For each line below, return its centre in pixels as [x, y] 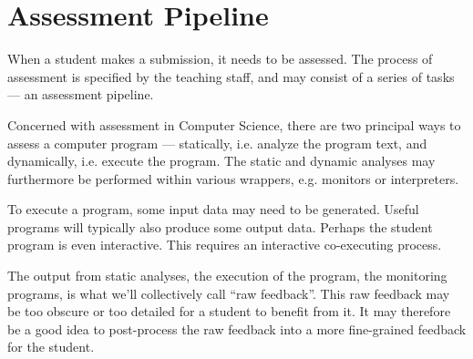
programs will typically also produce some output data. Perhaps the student [220, 226]
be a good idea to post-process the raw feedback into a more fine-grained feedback [237, 328]
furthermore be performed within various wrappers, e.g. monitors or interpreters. [233, 178]
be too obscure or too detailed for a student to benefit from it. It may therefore [229, 311]
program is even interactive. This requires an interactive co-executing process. [225, 245]
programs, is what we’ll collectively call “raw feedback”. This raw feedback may [229, 293]
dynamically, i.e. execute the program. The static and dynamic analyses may [221, 161]
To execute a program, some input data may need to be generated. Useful [213, 209]
